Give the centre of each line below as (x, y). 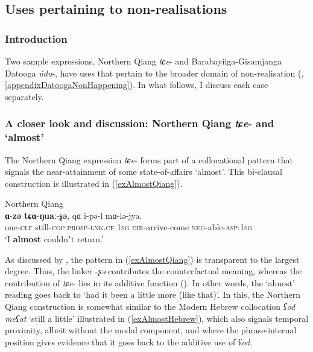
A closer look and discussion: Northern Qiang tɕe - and (140, 123)
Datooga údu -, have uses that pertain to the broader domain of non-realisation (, (154, 73)
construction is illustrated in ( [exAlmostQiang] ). (94, 183)
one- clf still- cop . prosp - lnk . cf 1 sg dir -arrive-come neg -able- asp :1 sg (129, 227)
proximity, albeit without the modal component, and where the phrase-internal (151, 330)
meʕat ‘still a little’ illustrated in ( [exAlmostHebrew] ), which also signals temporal (157, 318)
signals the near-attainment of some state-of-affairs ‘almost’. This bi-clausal (144, 171)
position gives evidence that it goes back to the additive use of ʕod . (129, 341)
